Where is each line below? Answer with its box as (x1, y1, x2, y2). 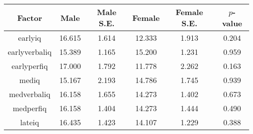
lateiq (20, 117, 39, 128)
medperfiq (13, 102, 47, 114)
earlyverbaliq (8, 46, 52, 57)
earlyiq (18, 32, 41, 43)
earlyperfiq (11, 60, 48, 71)
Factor (17, 12, 42, 23)
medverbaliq (9, 88, 51, 100)
